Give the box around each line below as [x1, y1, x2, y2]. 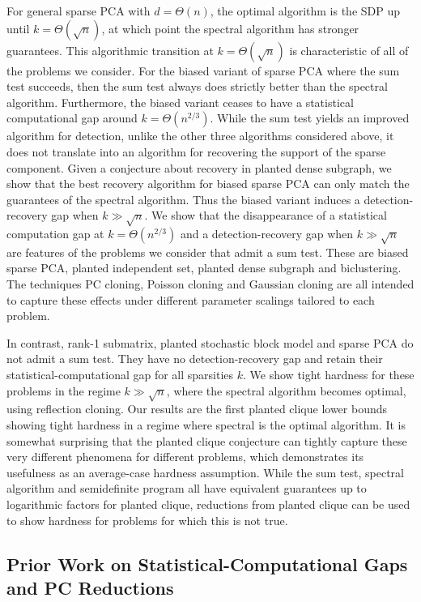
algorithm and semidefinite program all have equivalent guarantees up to [6, 480, 367, 497]
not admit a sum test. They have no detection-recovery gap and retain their [6, 350, 383, 367]
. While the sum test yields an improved [210, 109, 410, 126]
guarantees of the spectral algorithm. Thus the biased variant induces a [6, 190, 360, 207]
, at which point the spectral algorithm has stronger [101, 19, 359, 36]
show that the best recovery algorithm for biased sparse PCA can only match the [6, 175, 410, 192]
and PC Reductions [6, 574, 174, 600]
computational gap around [6, 109, 138, 126]
